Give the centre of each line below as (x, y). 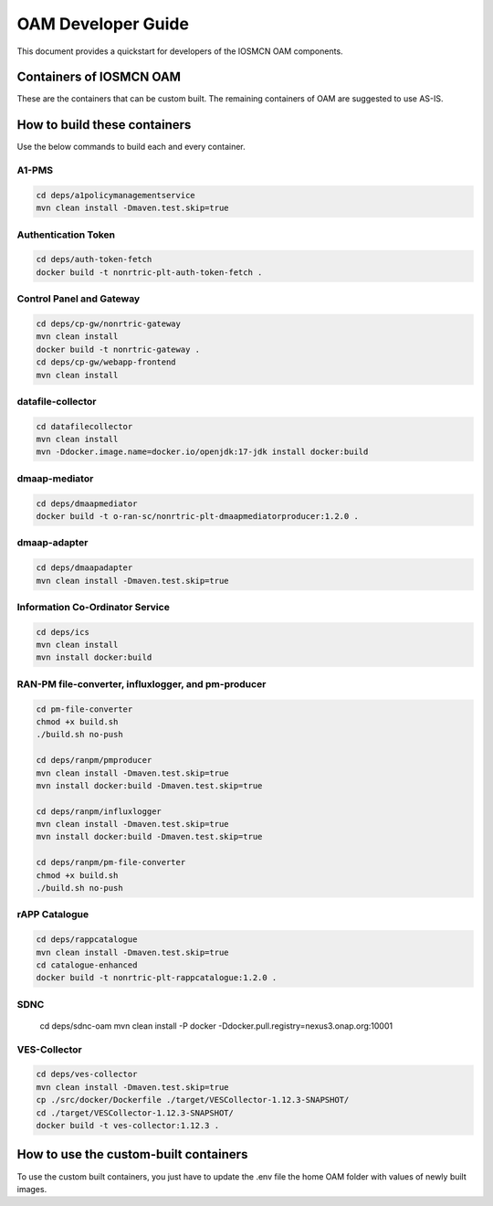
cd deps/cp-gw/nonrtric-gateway (109, 323)
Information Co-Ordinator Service (94, 607)
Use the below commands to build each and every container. (131, 147)
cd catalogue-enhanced (87, 965)
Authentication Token (66, 235)
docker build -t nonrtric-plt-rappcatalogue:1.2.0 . (157, 978)
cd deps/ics (63, 632)
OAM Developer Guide (103, 24)
